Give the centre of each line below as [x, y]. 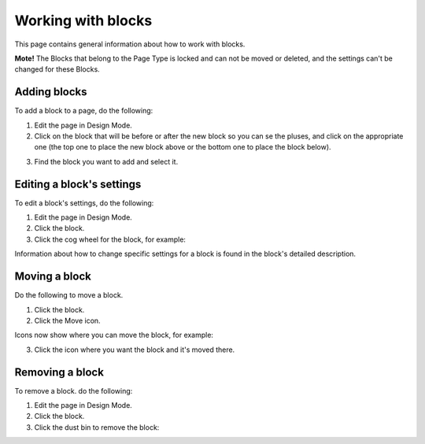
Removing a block [59, 372]
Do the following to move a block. [69, 295]
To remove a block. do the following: [74, 390]
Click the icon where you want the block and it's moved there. [135, 350]
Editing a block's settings [78, 184]
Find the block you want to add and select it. [106, 161]
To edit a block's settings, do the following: [84, 203]
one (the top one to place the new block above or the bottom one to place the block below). [183, 147]
